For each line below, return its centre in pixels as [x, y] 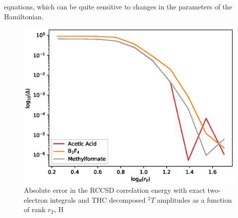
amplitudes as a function [194, 199]
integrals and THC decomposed [98, 199]
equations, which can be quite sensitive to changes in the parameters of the [118, 6]
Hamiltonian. [24, 16]
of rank [35, 209]
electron [36, 199]
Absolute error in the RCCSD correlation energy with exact [115, 190]
